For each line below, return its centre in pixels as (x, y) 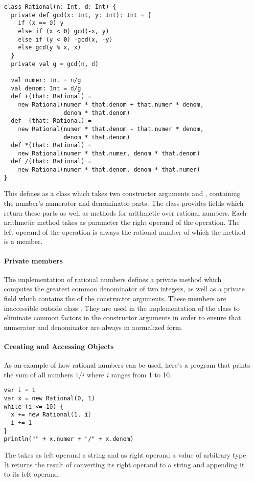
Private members (34, 260)
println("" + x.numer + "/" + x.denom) (69, 439)
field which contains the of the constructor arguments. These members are (115, 298)
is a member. (23, 241)
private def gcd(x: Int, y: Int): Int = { (81, 15)
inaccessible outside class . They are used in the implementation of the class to (122, 308)
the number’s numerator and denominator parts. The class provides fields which (124, 203)
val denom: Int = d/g (46, 88)
